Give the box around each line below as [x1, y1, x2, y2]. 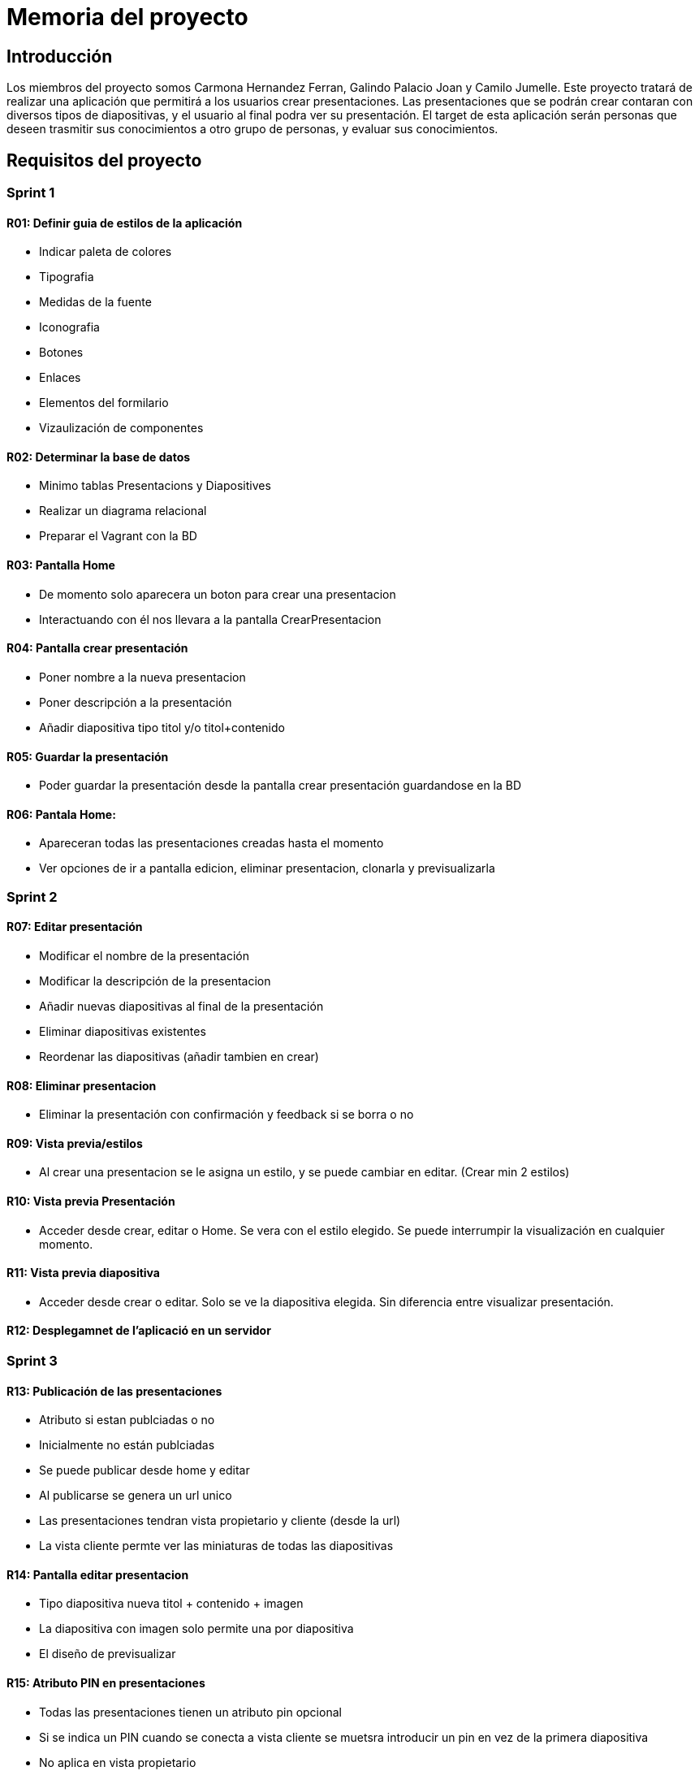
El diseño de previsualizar [39, 1647, 176, 1661]
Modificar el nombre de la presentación [39, 948, 249, 963]
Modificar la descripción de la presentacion [39, 973, 271, 988]
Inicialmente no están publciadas [39, 1438, 215, 1453]
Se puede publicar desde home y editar [39, 1463, 250, 1478]
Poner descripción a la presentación [39, 695, 232, 709]
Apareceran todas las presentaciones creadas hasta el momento [39, 836, 384, 851]
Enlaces [39, 370, 81, 385]
